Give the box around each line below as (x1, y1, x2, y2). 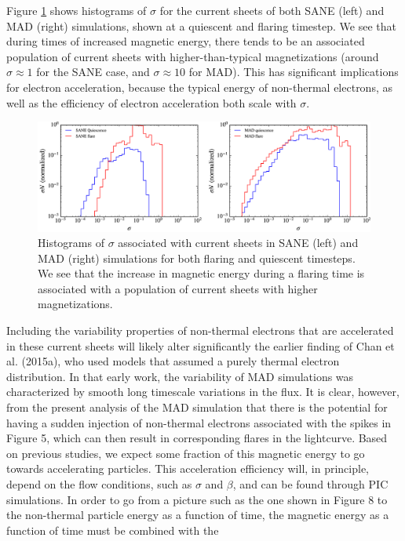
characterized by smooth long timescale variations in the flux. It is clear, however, (6, 383, 400, 400)
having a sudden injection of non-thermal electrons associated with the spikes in (6, 414, 392, 430)
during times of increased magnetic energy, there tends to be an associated (6, 33, 365, 49)
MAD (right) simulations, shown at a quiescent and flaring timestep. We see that (6, 17, 396, 34)
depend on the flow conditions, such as (6, 476, 192, 492)
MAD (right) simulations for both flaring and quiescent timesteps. (38, 249, 356, 266)
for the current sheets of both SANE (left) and (159, 2, 385, 18)
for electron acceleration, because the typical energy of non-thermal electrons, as (6, 78, 392, 95)
